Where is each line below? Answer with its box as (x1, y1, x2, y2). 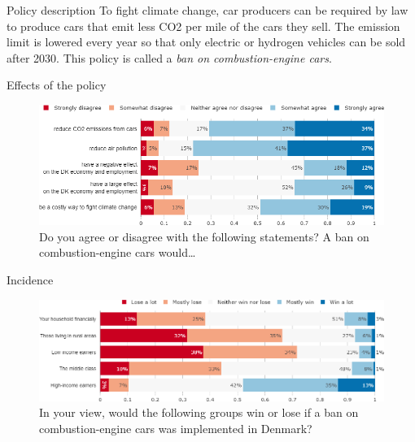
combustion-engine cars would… (39, 244, 196, 261)
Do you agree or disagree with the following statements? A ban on (39, 227, 369, 245)
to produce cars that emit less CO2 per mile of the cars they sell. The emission (7, 17, 400, 34)
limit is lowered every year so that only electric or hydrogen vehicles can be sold (7, 33, 406, 50)
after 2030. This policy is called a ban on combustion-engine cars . (7, 49, 332, 66)
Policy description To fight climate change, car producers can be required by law (7, 2, 408, 18)
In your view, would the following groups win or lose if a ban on (39, 404, 359, 421)
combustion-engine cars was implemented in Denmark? (39, 419, 312, 436)
